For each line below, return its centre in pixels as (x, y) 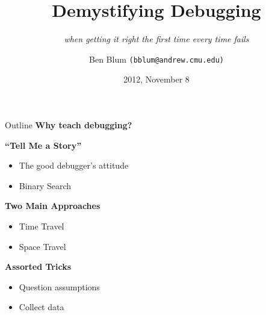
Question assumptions (59, 286)
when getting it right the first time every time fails (156, 39)
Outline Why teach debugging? (69, 124)
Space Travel (42, 246)
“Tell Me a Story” (43, 145)
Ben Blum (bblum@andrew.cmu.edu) (156, 59)
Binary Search (45, 185)
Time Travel (42, 226)
